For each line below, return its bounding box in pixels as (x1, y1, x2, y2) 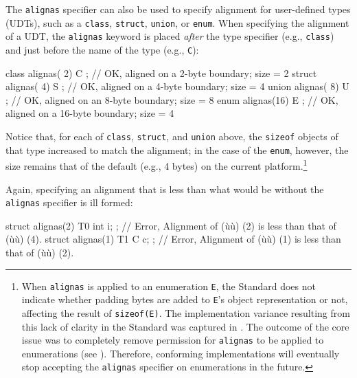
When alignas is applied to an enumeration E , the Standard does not (21, 278, 316, 293)
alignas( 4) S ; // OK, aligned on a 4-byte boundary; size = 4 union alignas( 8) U (5, 79, 349, 93)
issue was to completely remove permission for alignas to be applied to (21, 333, 324, 347)
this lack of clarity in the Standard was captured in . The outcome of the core (21, 319, 349, 333)
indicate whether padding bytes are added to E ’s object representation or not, (21, 292, 348, 307)
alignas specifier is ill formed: (5, 195, 133, 210)
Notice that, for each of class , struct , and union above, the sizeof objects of (5, 129, 338, 143)
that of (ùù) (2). (5, 245, 74, 259)
